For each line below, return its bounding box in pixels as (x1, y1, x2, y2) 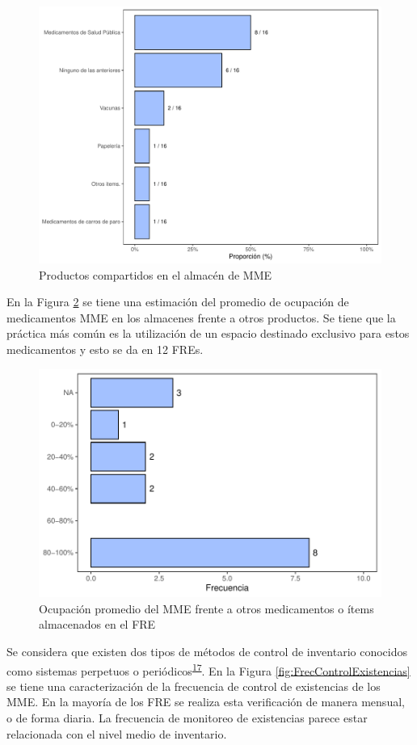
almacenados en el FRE (39, 616, 156, 633)
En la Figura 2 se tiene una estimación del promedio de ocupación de (6, 293, 349, 310)
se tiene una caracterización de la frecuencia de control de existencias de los (6, 677, 381, 694)
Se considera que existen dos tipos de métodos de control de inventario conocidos (6, 643, 407, 659)
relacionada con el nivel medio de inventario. (6, 725, 227, 742)
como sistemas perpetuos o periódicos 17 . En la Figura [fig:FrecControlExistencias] (6, 659, 411, 679)
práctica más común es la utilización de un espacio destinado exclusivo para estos (6, 325, 410, 342)
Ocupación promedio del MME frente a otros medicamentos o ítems (39, 600, 374, 617)
